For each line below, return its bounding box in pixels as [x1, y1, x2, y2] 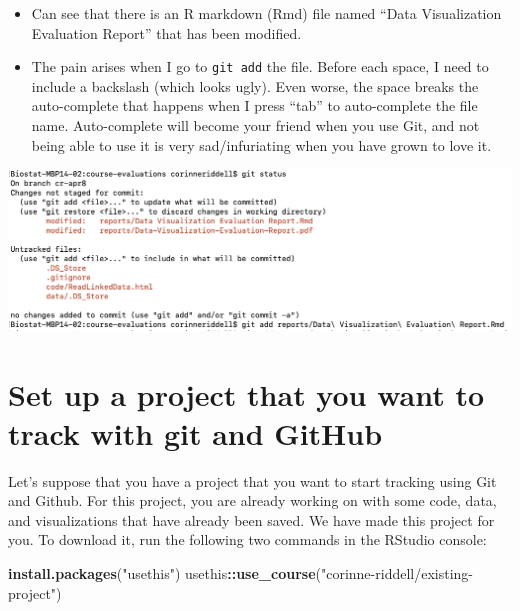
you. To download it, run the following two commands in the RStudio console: [8, 529, 487, 550]
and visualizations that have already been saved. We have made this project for [8, 509, 495, 530]
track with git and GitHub [8, 412, 383, 453]
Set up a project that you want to [8, 373, 485, 414]
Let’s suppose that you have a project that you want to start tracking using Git [8, 470, 497, 491]
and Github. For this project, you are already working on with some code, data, [8, 490, 497, 511]
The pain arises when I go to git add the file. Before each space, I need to [31, 56, 489, 77]
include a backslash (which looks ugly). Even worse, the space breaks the [31, 75, 479, 96]
